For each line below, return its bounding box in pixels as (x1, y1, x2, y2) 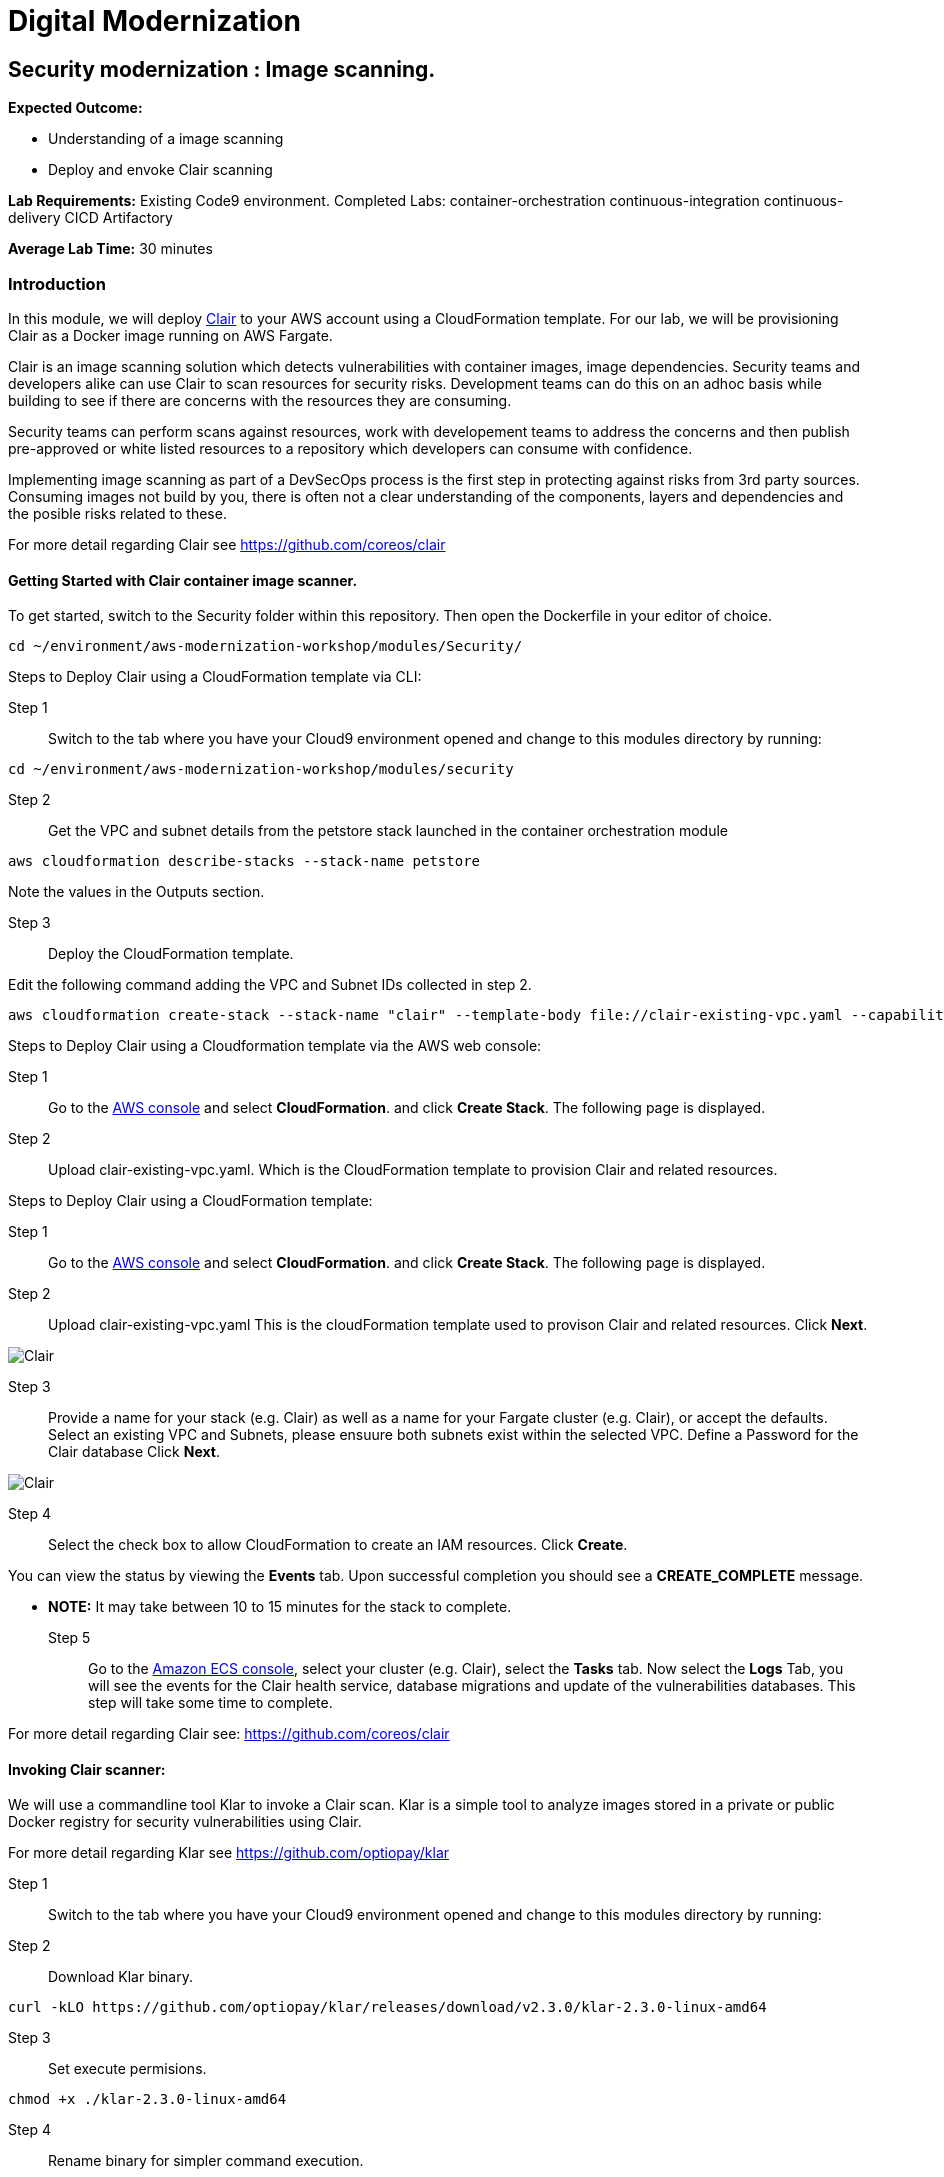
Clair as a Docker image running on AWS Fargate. (8, 326, 333, 344)
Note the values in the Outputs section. (8, 883, 265, 901)
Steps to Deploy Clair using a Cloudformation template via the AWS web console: (8, 1037, 542, 1055)
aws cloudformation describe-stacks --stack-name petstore (8, 853, 481, 870)
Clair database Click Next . (48, 1443, 220, 1461)
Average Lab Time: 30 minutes (8, 240, 213, 258)
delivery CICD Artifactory (8, 209, 173, 227)
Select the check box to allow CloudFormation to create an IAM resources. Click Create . (48, 1536, 628, 1554)
